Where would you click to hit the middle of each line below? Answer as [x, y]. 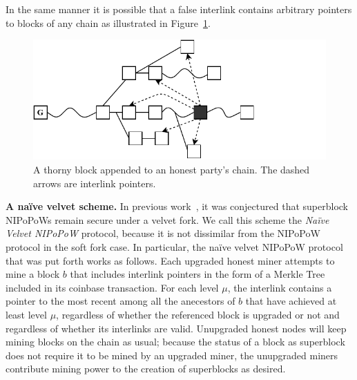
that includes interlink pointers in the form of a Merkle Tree [197, 274]
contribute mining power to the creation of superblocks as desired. [146, 369]
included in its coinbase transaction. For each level [112, 287]
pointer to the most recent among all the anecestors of [120, 301]
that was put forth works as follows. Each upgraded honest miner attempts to [170, 260]
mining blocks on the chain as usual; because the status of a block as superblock [175, 342]
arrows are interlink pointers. [95, 183]
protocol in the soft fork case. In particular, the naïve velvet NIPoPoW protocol [174, 247]
